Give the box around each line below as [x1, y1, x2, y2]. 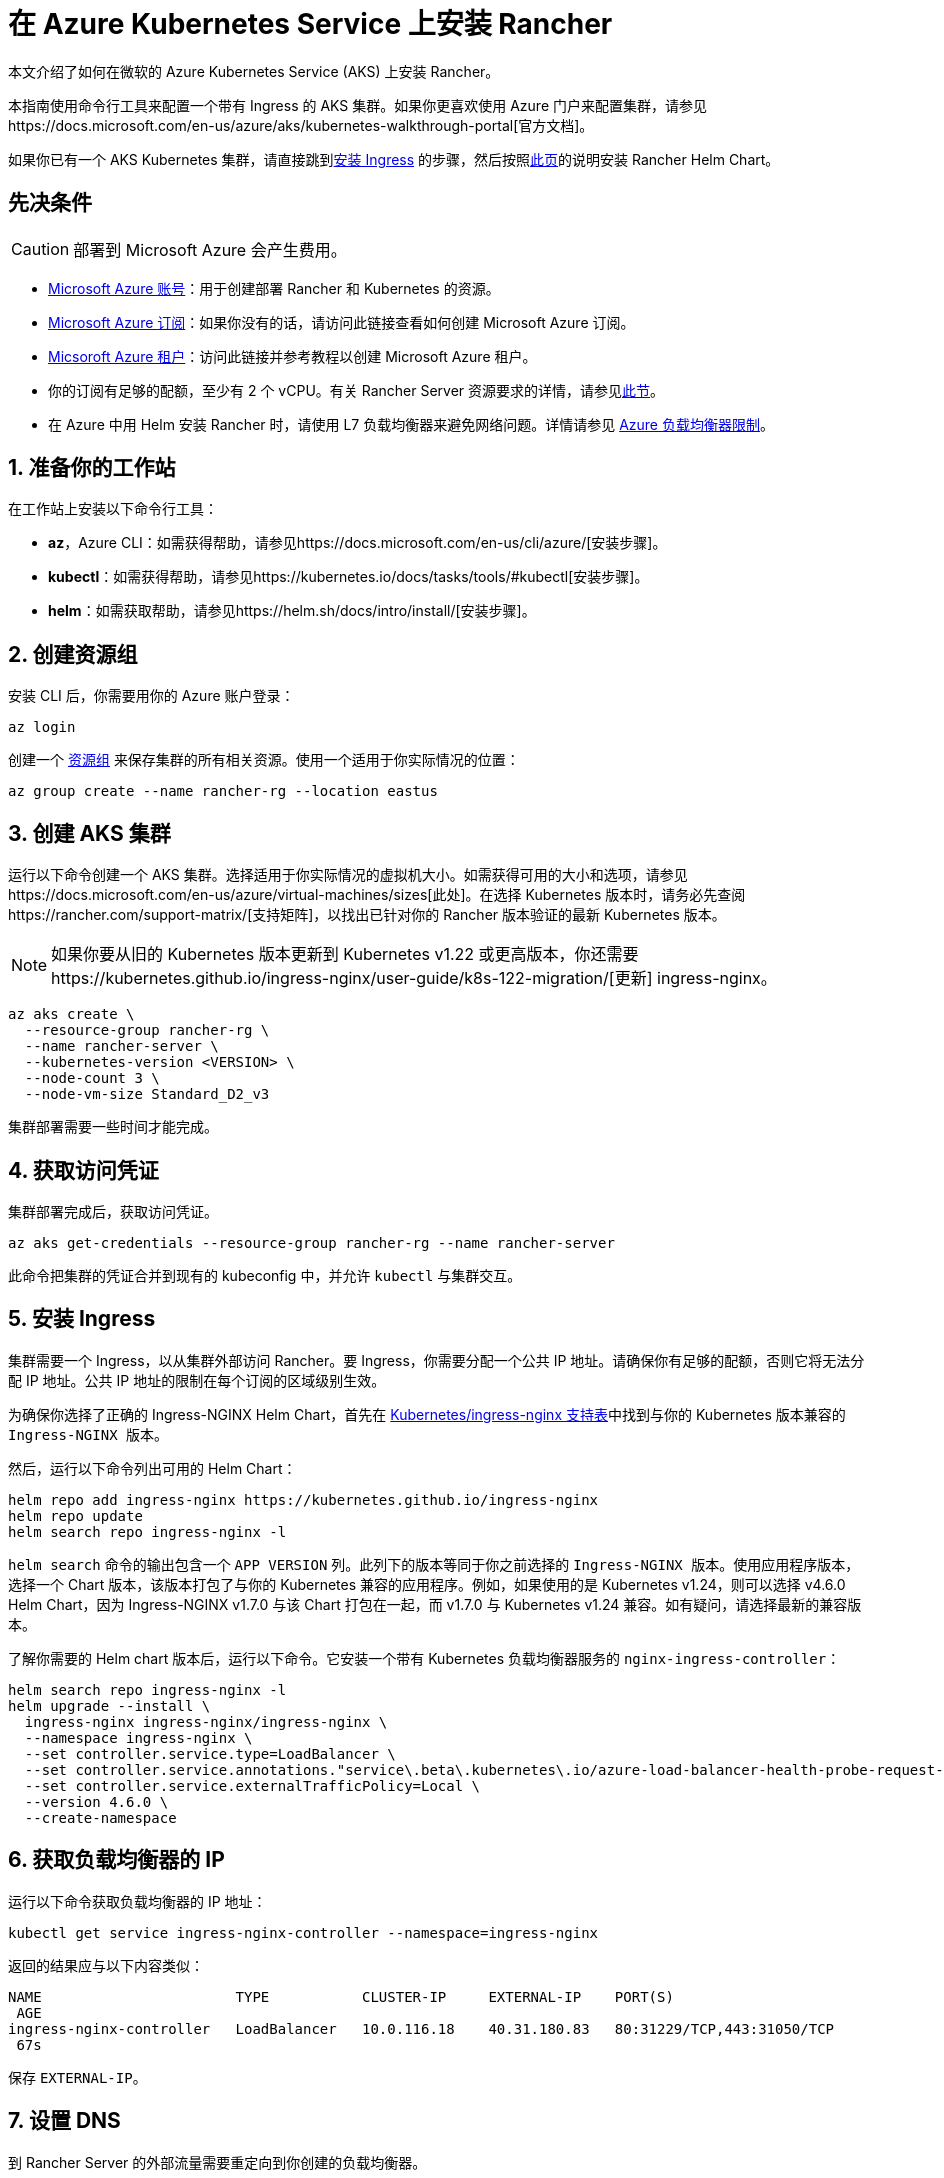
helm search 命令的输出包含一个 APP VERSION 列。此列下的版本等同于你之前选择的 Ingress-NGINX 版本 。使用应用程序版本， [8, 1555, 860, 1573]
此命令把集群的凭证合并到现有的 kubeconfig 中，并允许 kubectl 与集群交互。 [8, 1266, 522, 1284]
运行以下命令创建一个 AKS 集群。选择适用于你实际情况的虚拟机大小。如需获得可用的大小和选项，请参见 [8, 866, 688, 884]
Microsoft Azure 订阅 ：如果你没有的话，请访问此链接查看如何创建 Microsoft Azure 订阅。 [48, 313, 635, 331]
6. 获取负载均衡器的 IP [8, 1847, 225, 1873]
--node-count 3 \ [24, 1070, 160, 1087]
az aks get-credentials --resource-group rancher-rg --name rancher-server [8, 1234, 615, 1251]
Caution [11, 238, 70, 259]
